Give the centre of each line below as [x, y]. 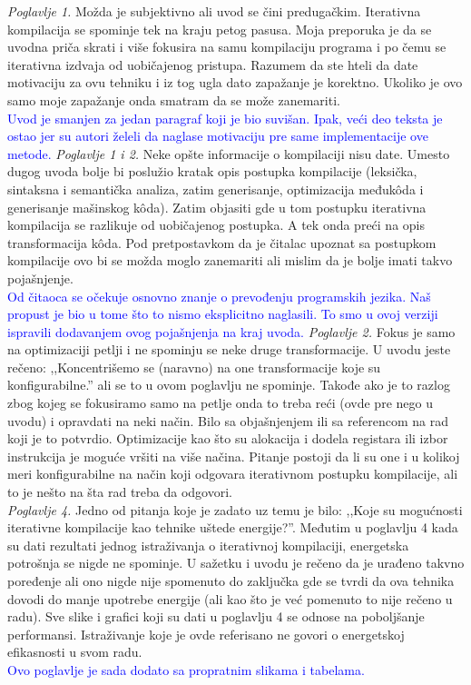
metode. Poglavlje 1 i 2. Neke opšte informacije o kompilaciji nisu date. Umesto [229, 153]
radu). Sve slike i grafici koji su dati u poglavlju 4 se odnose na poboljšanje [216, 616]
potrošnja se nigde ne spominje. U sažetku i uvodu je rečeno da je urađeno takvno [236, 563]
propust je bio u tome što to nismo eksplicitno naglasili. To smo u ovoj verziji [223, 314]
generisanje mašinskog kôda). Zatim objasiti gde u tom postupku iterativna [217, 207]
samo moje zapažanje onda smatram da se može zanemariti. [174, 99]
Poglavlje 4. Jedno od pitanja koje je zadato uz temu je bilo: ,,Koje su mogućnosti [235, 509]
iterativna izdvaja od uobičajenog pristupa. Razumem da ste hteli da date [213, 64]
